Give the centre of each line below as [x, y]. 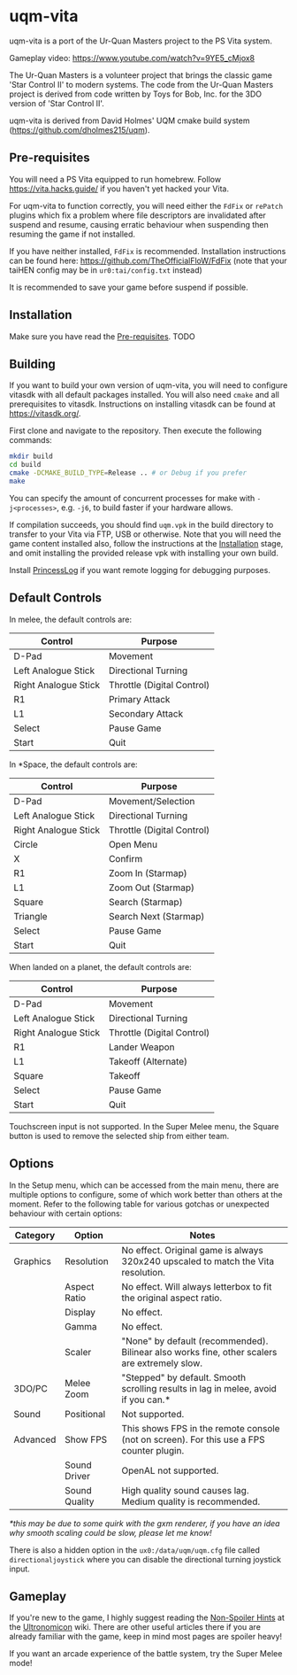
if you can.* [146, 1400]
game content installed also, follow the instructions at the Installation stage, [146, 543]
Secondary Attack [146, 713]
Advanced [35, 1439]
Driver [78, 1476]
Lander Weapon [142, 1047]
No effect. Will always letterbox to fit [197, 1286]
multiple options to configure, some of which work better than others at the [146, 1194]
